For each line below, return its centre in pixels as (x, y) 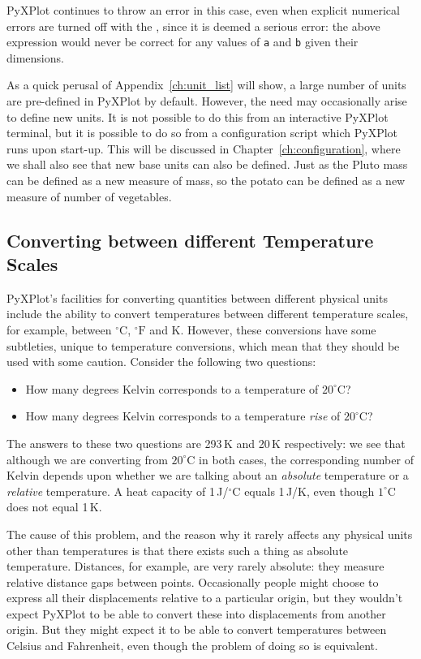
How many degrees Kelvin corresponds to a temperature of (172, 388)
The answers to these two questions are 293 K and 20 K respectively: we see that (206, 443)
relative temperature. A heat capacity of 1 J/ (118, 491)
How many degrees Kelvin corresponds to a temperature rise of (183, 416)
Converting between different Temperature (190, 240)
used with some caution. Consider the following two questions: (161, 362)
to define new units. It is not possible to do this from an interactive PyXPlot (198, 116)
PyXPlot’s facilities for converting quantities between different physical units (197, 297)
